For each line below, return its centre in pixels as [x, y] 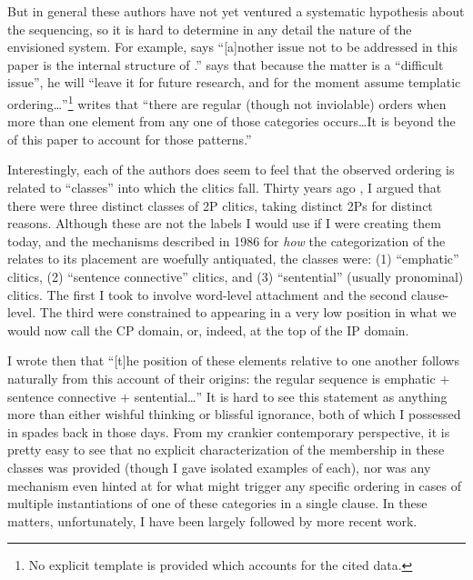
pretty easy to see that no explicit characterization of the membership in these [226, 450]
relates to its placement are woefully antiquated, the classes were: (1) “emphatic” [233, 259]
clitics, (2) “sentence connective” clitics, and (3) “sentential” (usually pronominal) [236, 276]
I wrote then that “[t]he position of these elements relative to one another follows [233, 360]
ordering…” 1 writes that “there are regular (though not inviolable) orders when [227, 102]
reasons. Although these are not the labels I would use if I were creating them [224, 223]
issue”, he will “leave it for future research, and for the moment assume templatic [234, 82]
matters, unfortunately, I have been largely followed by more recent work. [212, 520]
